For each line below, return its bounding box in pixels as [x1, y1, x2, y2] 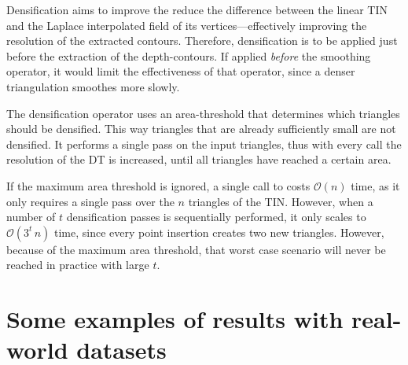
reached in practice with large [6, 256, 149, 273]
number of [6, 208, 56, 225]
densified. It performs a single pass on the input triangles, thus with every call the [6, 135, 402, 152]
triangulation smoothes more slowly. [6, 78, 180, 94]
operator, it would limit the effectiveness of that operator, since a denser [6, 63, 355, 79]
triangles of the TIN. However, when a [188, 193, 373, 209]
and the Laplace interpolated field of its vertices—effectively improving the [6, 17, 367, 33]
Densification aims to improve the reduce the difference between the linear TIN [6, 2, 388, 17]
